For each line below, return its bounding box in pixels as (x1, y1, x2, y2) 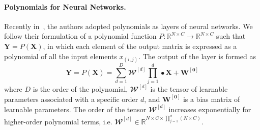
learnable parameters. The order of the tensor (4, 103, 147, 114)
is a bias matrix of (183, 93, 240, 104)
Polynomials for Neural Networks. (4, 1, 126, 12)
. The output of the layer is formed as (138, 50, 256, 61)
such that (216, 31, 246, 41)
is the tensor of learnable (150, 84, 228, 94)
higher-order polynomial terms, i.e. (4, 116, 112, 126)
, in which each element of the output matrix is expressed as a (43, 40, 237, 51)
